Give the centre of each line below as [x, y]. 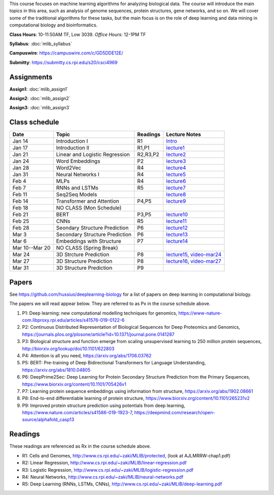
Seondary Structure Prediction [92, 228]
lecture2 [176, 154]
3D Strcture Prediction [83, 255]
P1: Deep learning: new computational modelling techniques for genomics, [100, 313]
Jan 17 [20, 148]
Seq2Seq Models [77, 195]
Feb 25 [21, 221]
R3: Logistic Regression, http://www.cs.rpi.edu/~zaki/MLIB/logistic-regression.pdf [108, 470]
